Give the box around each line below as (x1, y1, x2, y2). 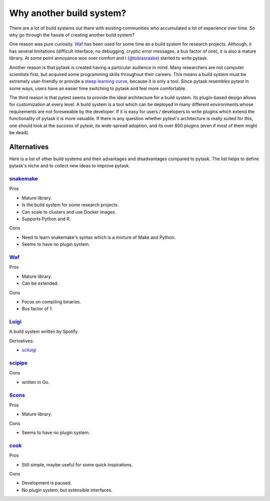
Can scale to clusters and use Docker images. (21, 209, 116, 215)
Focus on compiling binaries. (21, 298, 81, 305)
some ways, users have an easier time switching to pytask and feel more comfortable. (9, 85, 186, 91)
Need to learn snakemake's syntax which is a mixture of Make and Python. (21, 234, 176, 240)
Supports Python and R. (21, 216, 71, 222)
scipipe (9, 359, 28, 366)
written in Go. (21, 379, 50, 385)
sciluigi (21, 347, 36, 353)
